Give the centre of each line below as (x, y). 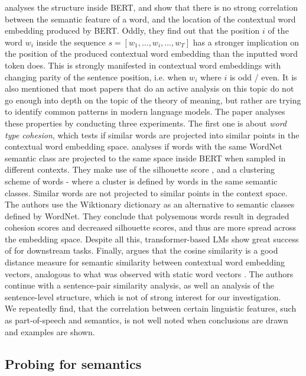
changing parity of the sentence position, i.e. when (96, 77)
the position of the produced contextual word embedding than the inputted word (152, 54)
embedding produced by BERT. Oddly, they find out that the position (132, 30)
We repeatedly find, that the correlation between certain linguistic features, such (151, 308)
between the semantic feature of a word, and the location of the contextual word (150, 19)
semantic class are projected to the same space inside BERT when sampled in (145, 158)
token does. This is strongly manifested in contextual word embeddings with (143, 65)
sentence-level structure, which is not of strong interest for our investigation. (143, 296)
